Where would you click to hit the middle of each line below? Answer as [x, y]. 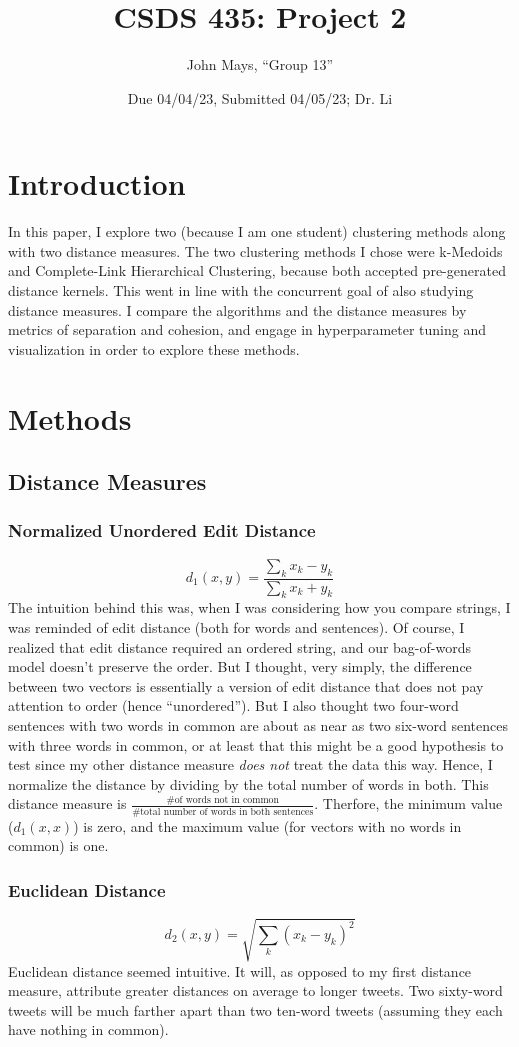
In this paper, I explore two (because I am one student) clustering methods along [257, 231]
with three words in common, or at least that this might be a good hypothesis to [256, 744]
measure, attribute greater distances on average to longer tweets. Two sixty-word [255, 990]
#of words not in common [222, 800]
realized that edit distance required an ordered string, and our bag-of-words [239, 646]
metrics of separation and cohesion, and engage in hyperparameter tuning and [247, 329]
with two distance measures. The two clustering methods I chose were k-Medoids [255, 250]
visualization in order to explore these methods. [154, 348]
